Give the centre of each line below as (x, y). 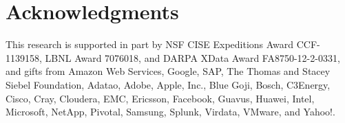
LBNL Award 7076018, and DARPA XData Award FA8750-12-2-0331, (192, 57)
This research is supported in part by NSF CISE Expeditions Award (150, 44)
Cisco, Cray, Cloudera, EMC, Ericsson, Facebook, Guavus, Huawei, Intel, (160, 98)
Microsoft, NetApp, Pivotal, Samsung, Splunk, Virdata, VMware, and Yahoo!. (170, 112)
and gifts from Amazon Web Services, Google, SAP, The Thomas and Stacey (168, 71)
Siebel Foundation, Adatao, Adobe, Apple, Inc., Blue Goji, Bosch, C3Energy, (168, 84)
